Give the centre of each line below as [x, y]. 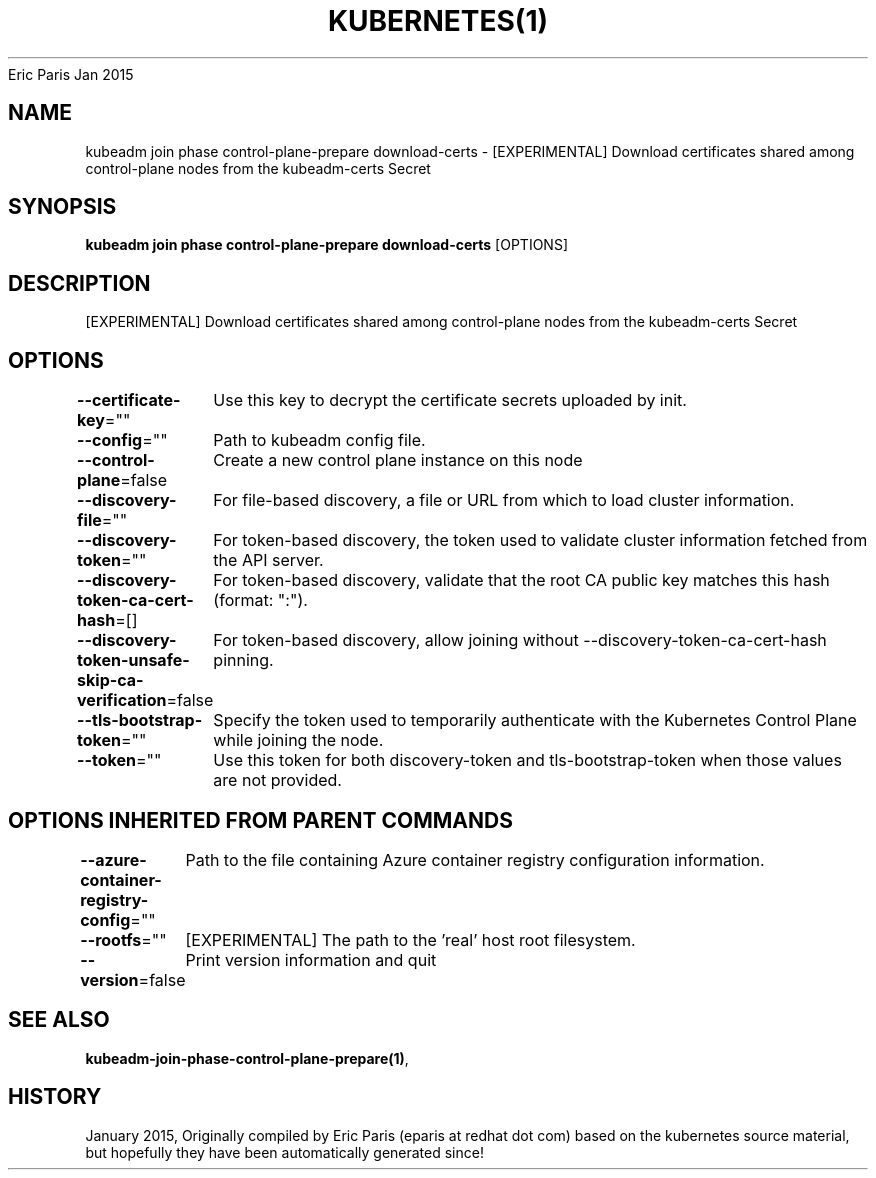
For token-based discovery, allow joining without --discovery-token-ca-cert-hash [520, 640]
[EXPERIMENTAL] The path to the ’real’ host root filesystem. [410, 939]
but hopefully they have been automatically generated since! [284, 1152]
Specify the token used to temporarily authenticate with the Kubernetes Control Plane [535, 720]
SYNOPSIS [62, 207]
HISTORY [55, 1097]
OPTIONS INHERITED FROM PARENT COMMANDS [260, 820]
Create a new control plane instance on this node [398, 460]
